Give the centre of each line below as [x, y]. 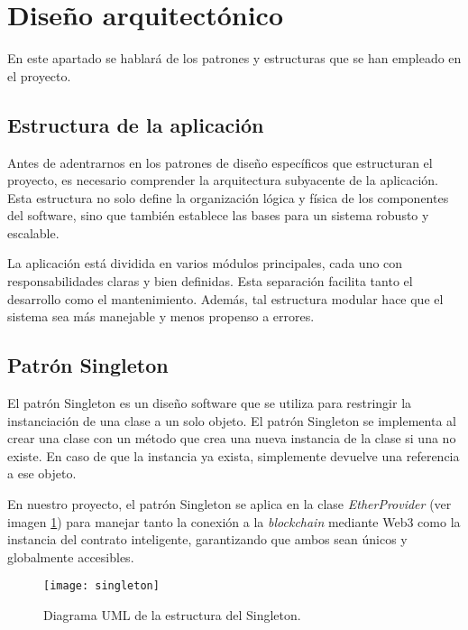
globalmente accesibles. [71, 556]
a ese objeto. [42, 473]
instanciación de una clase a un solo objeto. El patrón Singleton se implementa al [232, 420]
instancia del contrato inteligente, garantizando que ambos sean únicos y [207, 539]
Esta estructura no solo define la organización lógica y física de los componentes [228, 197]
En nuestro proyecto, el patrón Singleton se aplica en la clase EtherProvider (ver [229, 504]
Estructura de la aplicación [136, 124]
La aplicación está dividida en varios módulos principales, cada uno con [205, 263]
